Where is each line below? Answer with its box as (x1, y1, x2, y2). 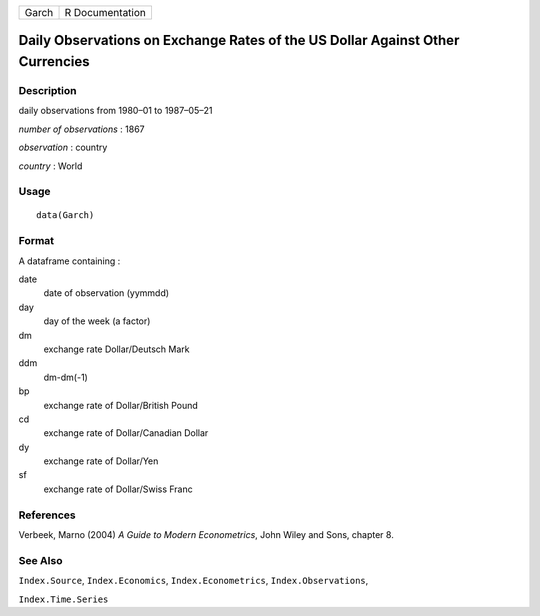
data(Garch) (36, 210, 95, 221)
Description (18, 83, 77, 97)
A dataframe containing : (18, 255, 121, 267)
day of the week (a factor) (43, 315, 151, 327)
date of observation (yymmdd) (43, 287, 170, 299)
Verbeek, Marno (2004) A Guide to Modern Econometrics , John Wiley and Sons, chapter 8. (18, 529, 394, 541)
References (18, 508, 76, 522)
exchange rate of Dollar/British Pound (43, 399, 199, 411)
